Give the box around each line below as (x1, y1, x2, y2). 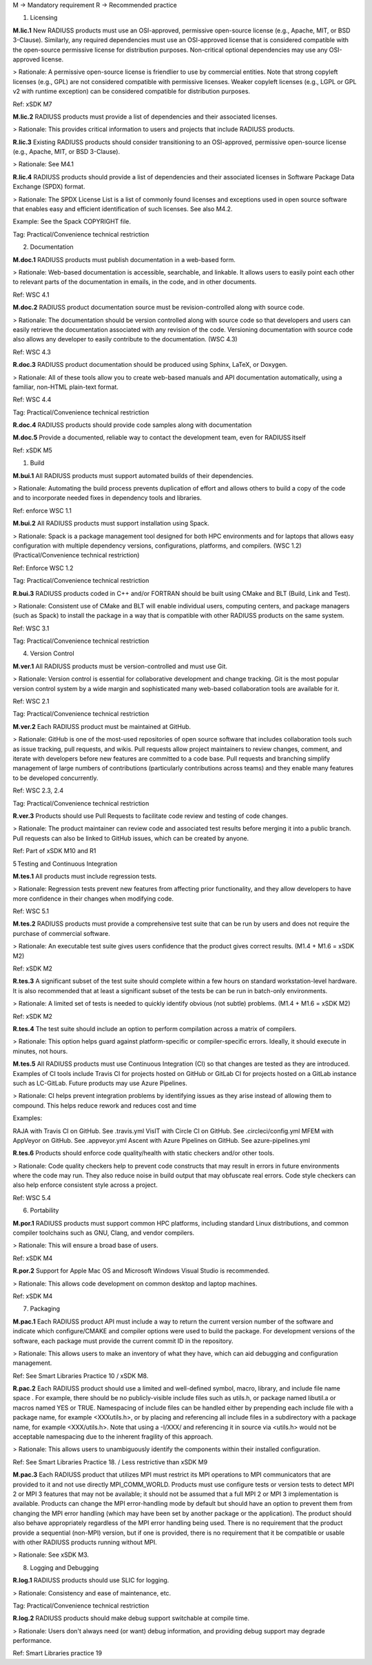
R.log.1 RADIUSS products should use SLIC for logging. (12, 1576, 169, 1584)
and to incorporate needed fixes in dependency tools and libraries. (12, 494, 203, 502)
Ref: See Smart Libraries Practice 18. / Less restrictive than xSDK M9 (12, 1457, 208, 1466)
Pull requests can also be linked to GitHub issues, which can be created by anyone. (12, 834, 249, 842)
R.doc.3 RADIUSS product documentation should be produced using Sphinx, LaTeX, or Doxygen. (12, 361, 288, 369)
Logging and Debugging (30, 1563, 99, 1572)
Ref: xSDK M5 (12, 446, 53, 455)
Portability (30, 1206, 59, 1215)
